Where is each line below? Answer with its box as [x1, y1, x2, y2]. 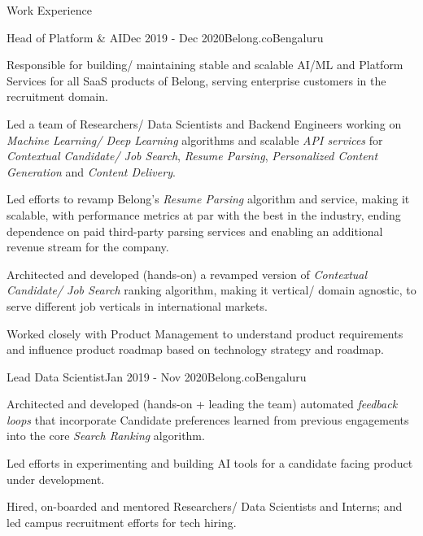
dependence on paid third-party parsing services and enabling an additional [7, 222, 383, 239]
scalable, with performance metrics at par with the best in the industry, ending [7, 206, 401, 223]
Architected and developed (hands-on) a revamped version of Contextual [7, 265, 368, 282]
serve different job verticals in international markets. [7, 297, 268, 314]
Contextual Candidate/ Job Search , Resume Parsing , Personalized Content [7, 147, 378, 164]
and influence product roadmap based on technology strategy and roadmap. [7, 341, 384, 358]
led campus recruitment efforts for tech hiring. [7, 513, 237, 530]
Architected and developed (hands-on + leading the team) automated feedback [7, 395, 398, 412]
